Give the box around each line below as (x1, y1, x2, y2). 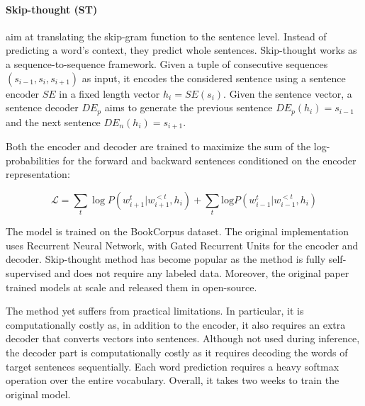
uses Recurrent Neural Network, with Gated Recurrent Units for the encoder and (6, 237, 359, 252)
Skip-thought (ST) (6, 1, 98, 16)
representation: (6, 167, 70, 181)
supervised (6, 265, 51, 280)
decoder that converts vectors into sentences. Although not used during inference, (6, 331, 360, 346)
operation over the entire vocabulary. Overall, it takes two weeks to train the (6, 373, 339, 388)
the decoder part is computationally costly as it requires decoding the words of (6, 344, 348, 359)
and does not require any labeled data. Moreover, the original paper (54, 265, 349, 280)
